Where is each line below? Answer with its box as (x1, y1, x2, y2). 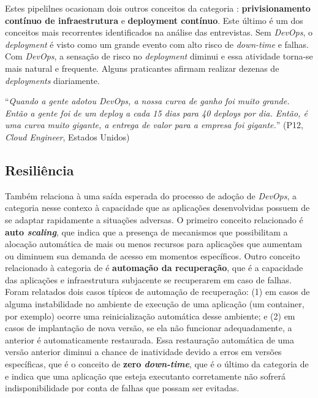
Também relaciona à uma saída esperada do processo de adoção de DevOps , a (5, 189, 297, 202)
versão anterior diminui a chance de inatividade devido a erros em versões (5, 345, 282, 358)
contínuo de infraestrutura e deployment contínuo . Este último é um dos (5, 13, 303, 26)
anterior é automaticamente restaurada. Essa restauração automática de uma (5, 333, 295, 346)
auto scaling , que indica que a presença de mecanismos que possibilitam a (5, 225, 288, 238)
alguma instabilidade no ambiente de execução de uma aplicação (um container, (5, 297, 305, 310)
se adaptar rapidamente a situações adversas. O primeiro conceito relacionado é (5, 213, 303, 226)
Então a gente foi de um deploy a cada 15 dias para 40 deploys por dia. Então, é (5, 106, 308, 119)
